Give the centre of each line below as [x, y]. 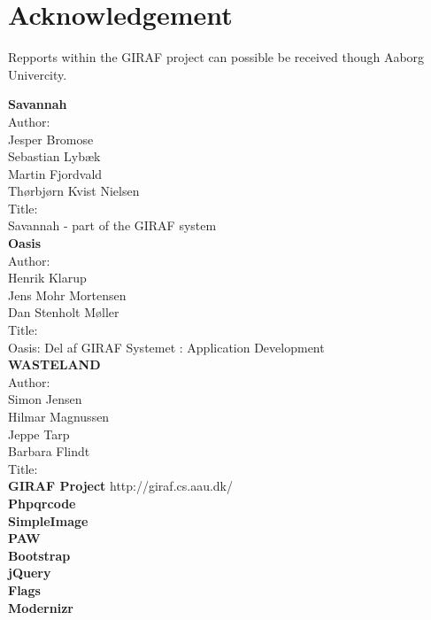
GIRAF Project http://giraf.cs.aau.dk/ [121, 486]
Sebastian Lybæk [54, 156]
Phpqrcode [42, 503]
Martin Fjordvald [55, 173]
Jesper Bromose [51, 139]
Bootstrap [39, 555]
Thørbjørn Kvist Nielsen [74, 191]
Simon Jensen [45, 399]
